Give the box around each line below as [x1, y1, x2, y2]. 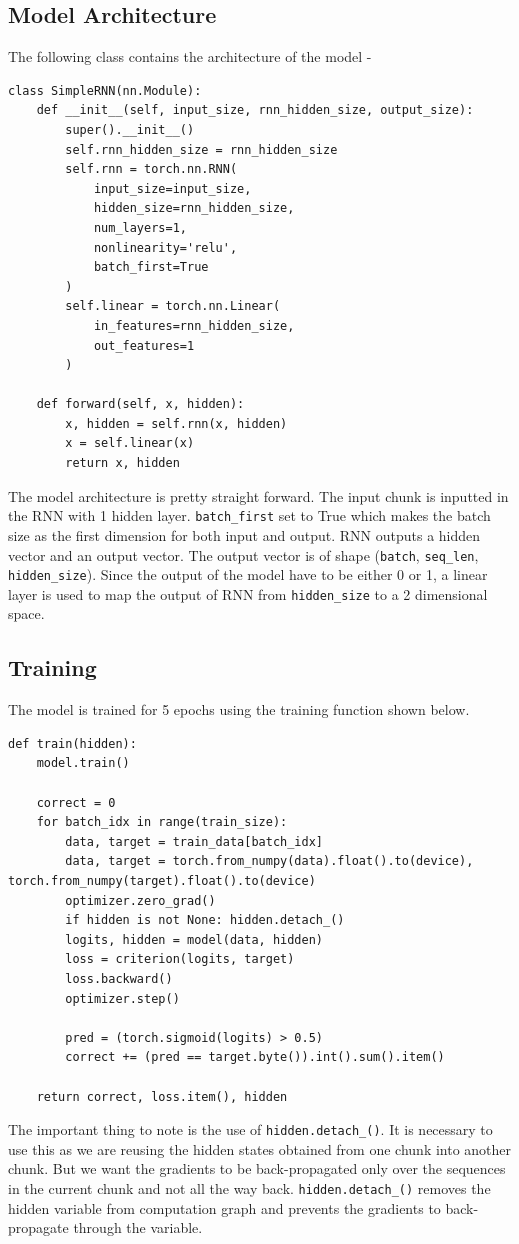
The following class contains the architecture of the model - [8, 46, 372, 67]
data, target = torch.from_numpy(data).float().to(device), [65, 854, 474, 869]
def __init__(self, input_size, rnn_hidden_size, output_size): [36, 103, 474, 118]
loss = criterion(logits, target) [65, 952, 295, 967]
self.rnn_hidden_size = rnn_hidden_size [65, 142, 338, 157]
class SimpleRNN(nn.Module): [8, 83, 202, 98]
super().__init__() [65, 122, 195, 137]
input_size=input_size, [93, 181, 252, 196]
